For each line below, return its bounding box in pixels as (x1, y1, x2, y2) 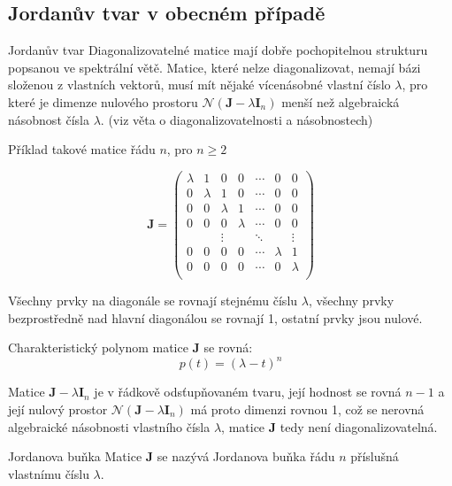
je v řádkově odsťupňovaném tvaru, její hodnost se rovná (94, 382, 402, 401)
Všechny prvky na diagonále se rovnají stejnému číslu (8, 291, 298, 310)
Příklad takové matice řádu (8, 140, 156, 158)
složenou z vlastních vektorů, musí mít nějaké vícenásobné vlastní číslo (8, 75, 391, 94)
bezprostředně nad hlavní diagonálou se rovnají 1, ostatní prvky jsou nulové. (8, 308, 423, 327)
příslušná (350, 447, 399, 466)
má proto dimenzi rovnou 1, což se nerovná (190, 399, 425, 418)
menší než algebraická (281, 92, 400, 111)
